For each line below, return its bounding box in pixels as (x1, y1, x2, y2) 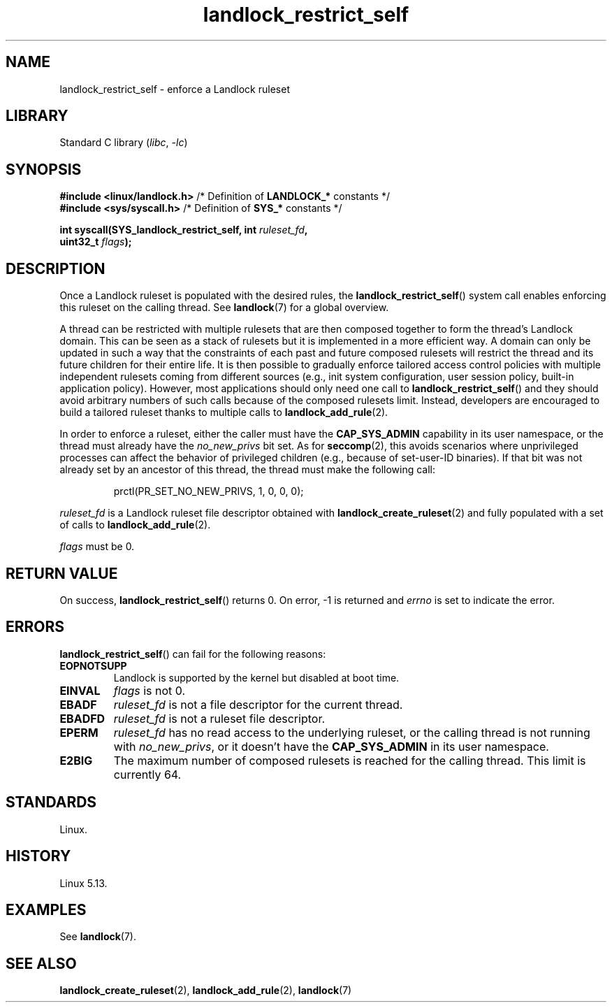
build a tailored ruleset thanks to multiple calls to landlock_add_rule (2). (59, 406, 388, 419)
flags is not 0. (113, 683, 186, 698)
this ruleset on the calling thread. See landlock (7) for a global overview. (59, 301, 389, 314)
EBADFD (59, 711, 105, 726)
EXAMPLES (6, 900, 87, 919)
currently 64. (113, 767, 182, 782)
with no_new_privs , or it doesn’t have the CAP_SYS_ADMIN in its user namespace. (113, 739, 549, 754)
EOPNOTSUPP (59, 659, 127, 672)
